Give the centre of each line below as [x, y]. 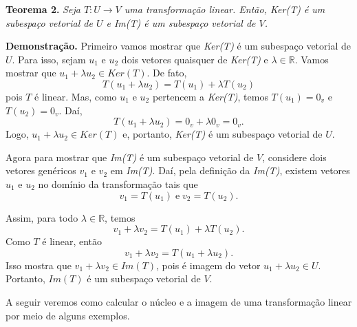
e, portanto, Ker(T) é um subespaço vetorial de [223, 134]
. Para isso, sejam [49, 59]
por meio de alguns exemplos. [68, 315]
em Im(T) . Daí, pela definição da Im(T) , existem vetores [230, 170]
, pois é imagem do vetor [208, 265]
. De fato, [167, 73]
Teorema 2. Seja [43, 9]
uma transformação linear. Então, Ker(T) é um [225, 9]
